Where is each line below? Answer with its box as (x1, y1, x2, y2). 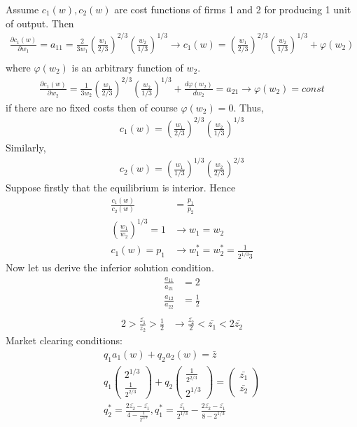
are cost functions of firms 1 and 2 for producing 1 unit (114, 2, 351, 16)
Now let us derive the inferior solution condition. (6, 260, 214, 275)
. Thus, (233, 100, 264, 114)
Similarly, (6, 140, 46, 154)
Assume (6, 2, 39, 16)
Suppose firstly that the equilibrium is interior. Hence (6, 180, 236, 195)
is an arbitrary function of (71, 60, 183, 74)
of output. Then (6, 15, 74, 30)
